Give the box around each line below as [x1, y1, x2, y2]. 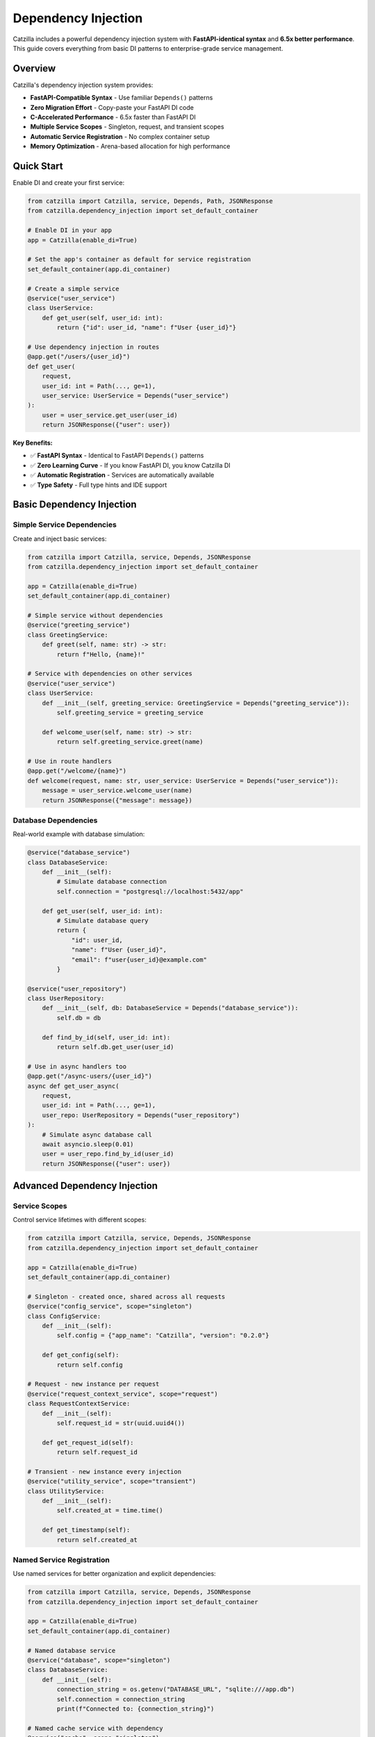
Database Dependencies [12, 815, 98, 825]
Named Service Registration [12, 1555, 110, 1565]
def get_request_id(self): [42, 1438, 135, 1447]
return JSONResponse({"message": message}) [42, 796, 192, 804]
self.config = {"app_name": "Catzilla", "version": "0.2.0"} [56, 1331, 269, 1340]
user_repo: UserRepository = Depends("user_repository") [42, 1111, 240, 1119]
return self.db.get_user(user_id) [56, 1043, 174, 1051]
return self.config [56, 1360, 123, 1369]
